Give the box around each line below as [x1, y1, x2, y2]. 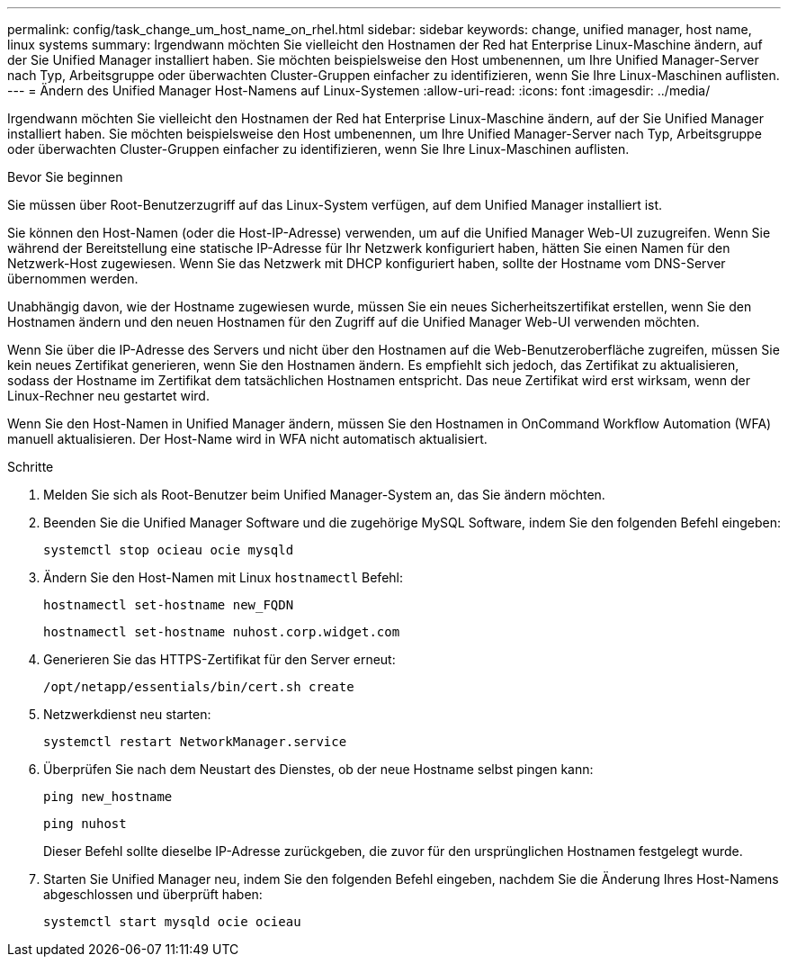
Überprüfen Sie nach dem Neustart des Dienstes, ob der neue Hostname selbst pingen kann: [43, 761, 594, 777]
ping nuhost [43, 816, 127, 831]
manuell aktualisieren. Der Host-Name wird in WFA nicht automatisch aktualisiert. [7, 431, 488, 446]
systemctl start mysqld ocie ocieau [43, 914, 301, 929]
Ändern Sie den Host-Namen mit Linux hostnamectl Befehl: [43, 570, 403, 585]
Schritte [7, 459, 54, 474]
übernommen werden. [7, 271, 139, 286]
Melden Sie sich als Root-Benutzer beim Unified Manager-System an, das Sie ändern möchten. [43, 487, 605, 502]
